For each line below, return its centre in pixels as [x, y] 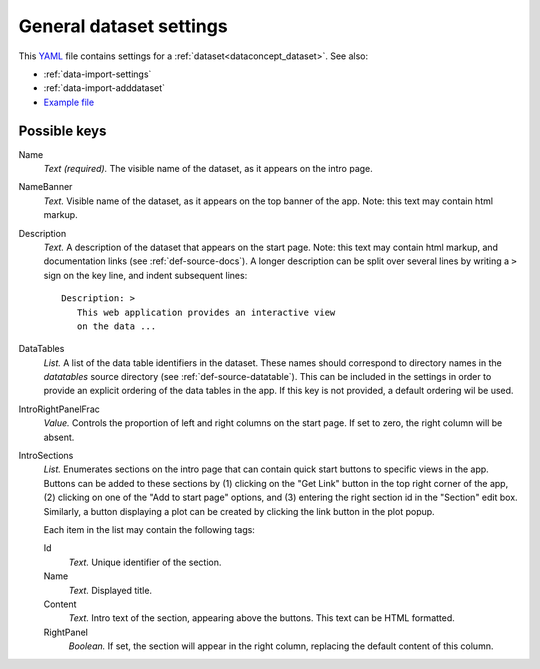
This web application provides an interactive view [206, 312]
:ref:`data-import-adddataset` [104, 88]
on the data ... [116, 326]
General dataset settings [123, 26]
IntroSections [46, 456]
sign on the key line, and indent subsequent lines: [145, 275]
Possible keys [62, 130]
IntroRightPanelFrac [59, 409]
